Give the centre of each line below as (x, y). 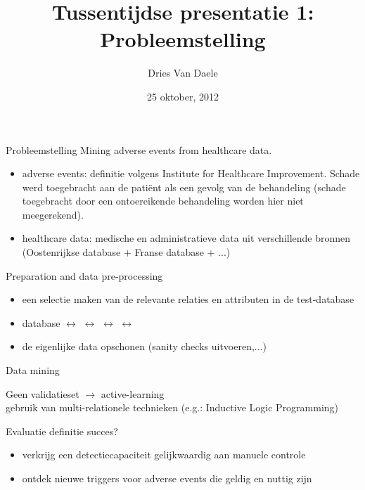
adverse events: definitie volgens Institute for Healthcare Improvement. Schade (191, 173)
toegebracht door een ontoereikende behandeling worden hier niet (163, 201)
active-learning (133, 393)
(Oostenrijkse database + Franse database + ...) (126, 252)
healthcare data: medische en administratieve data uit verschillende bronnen (186, 238)
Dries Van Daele (183, 73)
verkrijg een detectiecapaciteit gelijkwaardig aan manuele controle (164, 454)
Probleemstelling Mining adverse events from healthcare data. (139, 149)
